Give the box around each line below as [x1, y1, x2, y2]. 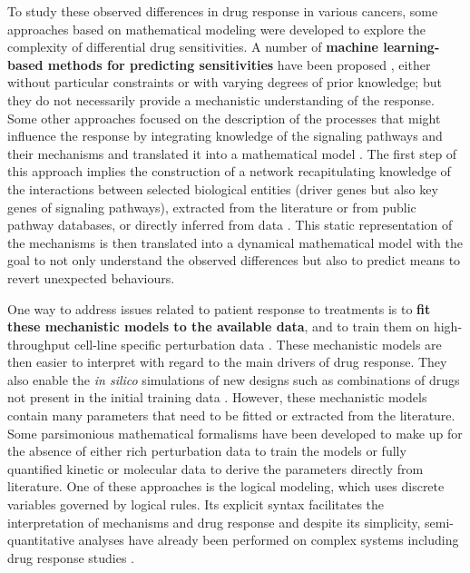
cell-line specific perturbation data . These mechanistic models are [73, 334, 442, 353]
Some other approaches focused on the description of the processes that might [7, 108, 441, 127]
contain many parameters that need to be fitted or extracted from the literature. [7, 406, 455, 425]
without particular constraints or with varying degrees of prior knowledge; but [7, 73, 442, 92]
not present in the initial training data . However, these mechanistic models [7, 388, 427, 407]
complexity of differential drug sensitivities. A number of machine [7, 37, 378, 56]
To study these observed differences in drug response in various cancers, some [7, 2, 438, 20]
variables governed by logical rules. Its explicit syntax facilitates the [7, 495, 385, 514]
